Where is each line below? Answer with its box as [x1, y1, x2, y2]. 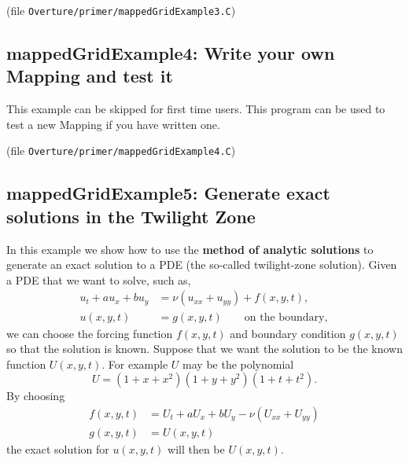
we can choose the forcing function [6, 325, 173, 341]
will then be [168, 440, 225, 457]
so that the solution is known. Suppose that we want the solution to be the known [6, 340, 403, 357]
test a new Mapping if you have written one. [6, 116, 220, 132]
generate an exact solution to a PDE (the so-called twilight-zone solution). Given [6, 256, 397, 273]
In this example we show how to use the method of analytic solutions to [6, 241, 374, 257]
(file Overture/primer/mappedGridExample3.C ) [6, 2, 236, 18]
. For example [101, 355, 168, 372]
